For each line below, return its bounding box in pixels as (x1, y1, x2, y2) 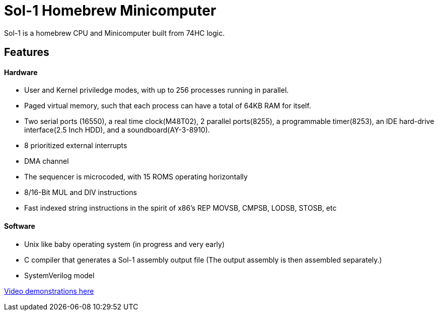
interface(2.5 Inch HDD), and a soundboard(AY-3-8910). (24, 125, 210, 135)
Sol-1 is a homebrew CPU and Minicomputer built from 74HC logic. (4, 28, 225, 37)
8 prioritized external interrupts (24, 141, 127, 150)
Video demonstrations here (4, 286, 94, 295)
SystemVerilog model (24, 271, 95, 280)
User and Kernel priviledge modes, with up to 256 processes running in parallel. (24, 86, 289, 95)
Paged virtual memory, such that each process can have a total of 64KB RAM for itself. (24, 101, 311, 110)
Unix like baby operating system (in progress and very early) (24, 239, 225, 248)
